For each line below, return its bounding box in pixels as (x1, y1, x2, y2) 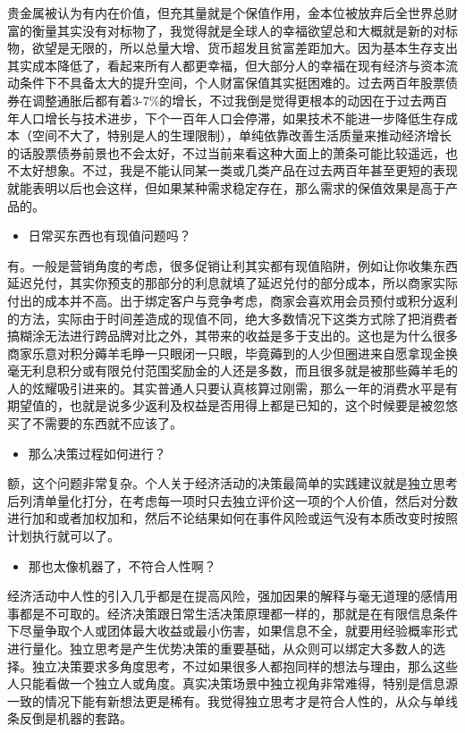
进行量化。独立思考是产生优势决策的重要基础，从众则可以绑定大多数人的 (7, 639, 433, 657)
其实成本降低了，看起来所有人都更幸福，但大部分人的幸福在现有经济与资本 (7, 55, 445, 74)
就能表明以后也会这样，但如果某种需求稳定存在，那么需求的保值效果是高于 (7, 178, 445, 197)
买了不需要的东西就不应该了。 (7, 414, 182, 433)
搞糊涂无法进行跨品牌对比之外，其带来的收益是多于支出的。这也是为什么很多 (7, 326, 458, 345)
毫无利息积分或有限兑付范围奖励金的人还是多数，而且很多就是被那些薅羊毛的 (7, 361, 458, 380)
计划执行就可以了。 (7, 527, 120, 545)
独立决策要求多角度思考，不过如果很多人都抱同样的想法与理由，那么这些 (31, 656, 458, 675)
